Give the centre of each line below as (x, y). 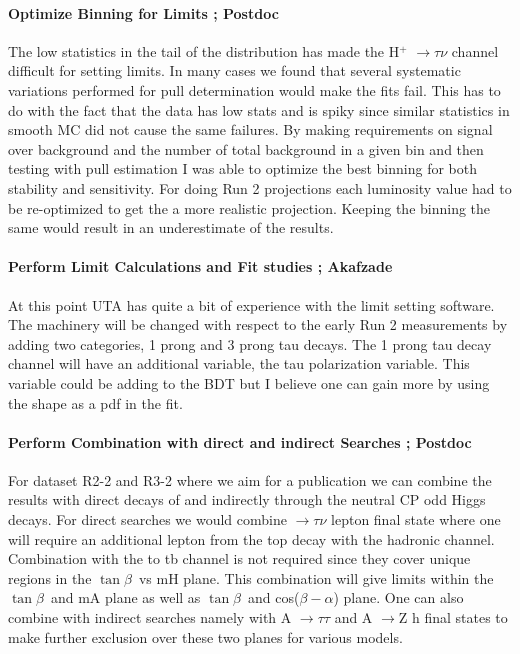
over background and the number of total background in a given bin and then (246, 148)
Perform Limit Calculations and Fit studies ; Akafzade (200, 266)
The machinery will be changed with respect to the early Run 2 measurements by (258, 324)
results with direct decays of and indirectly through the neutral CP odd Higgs (247, 499)
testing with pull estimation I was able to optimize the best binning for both (242, 168)
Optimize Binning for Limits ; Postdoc (143, 12)
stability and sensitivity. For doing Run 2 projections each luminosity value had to (260, 187)
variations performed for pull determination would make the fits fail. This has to (254, 89)
